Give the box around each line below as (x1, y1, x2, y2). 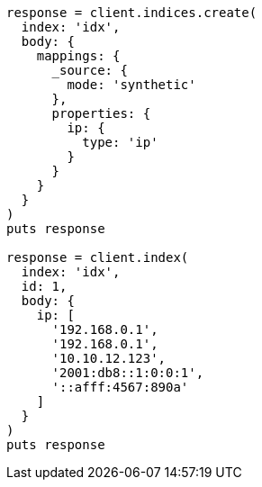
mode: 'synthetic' (67, 77, 196, 92)
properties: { (51, 106, 151, 121)
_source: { (51, 63, 128, 77)
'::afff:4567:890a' (51, 380, 189, 394)
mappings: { (36, 49, 121, 63)
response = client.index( (6, 250, 189, 265)
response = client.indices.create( (6, 5, 257, 20)
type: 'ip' (82, 135, 158, 149)
